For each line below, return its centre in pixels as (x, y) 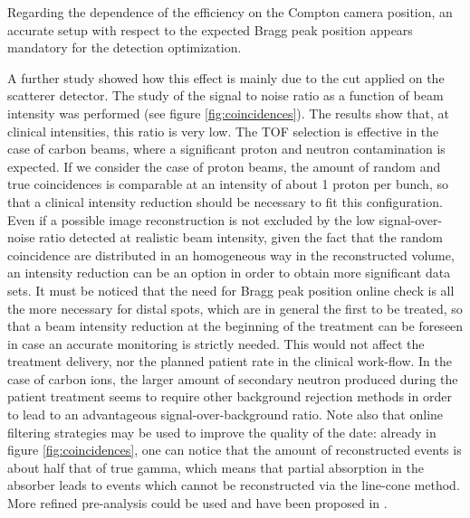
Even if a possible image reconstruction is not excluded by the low (191, 219)
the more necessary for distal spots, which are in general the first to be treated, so (235, 308)
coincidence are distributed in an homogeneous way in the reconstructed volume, (231, 254)
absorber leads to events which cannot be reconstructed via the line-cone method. (234, 485)
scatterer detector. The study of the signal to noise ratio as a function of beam (225, 95)
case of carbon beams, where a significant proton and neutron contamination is (226, 149)
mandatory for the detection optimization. (125, 47)
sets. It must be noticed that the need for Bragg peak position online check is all (231, 290)
